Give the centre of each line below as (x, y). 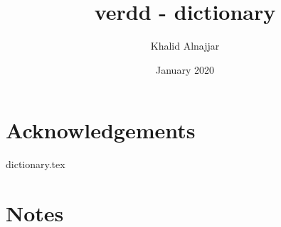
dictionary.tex (36, 164)
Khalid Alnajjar (185, 46)
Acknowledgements (101, 130)
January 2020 (185, 69)
